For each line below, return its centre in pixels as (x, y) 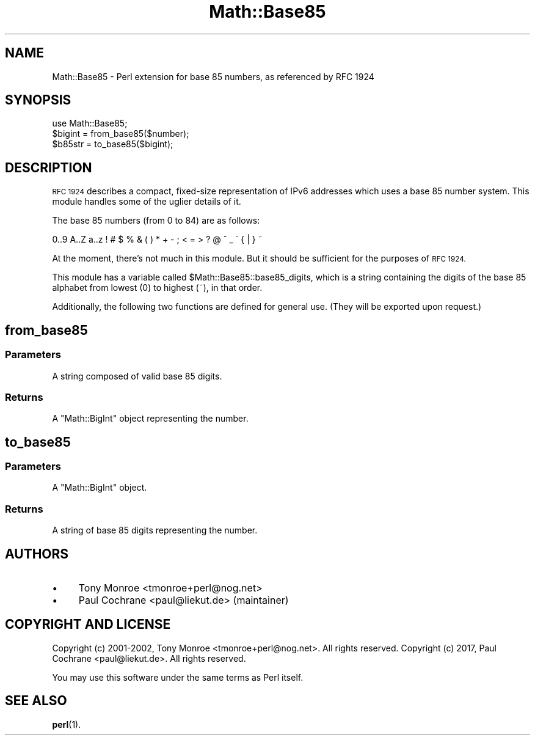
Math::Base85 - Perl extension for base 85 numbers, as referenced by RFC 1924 (213, 76)
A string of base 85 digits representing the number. (155, 530)
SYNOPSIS (38, 100)
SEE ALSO (36, 701)
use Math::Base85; (90, 123)
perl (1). (67, 724)
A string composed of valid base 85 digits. (137, 376)
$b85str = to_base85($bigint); (113, 144)
